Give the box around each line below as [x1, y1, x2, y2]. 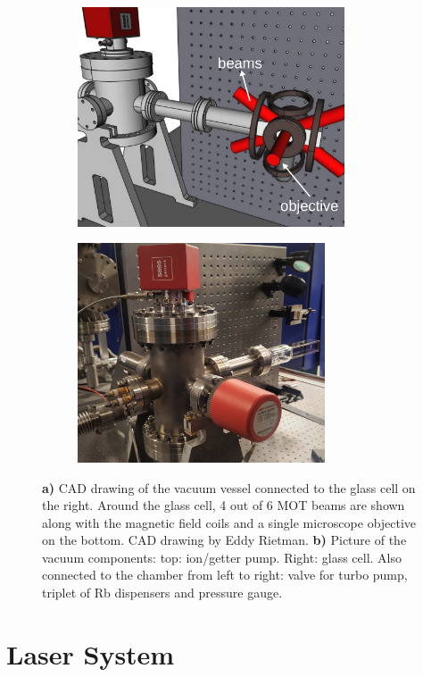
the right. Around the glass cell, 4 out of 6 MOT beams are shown [42, 496, 405, 514]
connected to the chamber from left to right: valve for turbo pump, [42, 565, 408, 584]
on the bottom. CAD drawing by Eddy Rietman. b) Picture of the [42, 531, 407, 549]
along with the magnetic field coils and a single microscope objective [42, 513, 417, 531]
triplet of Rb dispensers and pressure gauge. [42, 583, 283, 602]
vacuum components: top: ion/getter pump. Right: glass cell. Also [42, 547, 402, 566]
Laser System [6, 635, 175, 672]
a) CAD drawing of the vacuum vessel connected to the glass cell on [42, 478, 416, 497]
